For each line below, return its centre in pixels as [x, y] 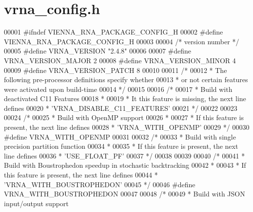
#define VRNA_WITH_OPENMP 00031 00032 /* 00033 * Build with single [120, 136]
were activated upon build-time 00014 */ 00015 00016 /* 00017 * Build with [118, 89]
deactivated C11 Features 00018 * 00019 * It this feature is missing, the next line [125, 98]
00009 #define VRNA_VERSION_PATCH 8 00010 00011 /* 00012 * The [116, 70]
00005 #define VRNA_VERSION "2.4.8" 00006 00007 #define [98, 51]
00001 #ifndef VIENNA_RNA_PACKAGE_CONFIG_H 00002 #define [114, 32]
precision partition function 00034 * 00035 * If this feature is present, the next [121, 146]
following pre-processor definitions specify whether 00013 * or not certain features [126, 79]
